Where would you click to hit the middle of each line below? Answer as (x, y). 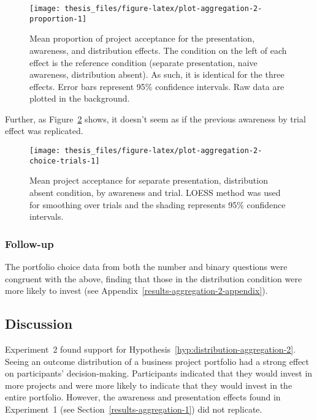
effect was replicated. (44, 131)
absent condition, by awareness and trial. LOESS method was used (155, 192)
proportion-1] (58, 19)
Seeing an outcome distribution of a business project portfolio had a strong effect (157, 361)
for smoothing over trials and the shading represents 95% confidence (158, 204)
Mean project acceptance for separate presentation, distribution (149, 180)
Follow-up (29, 243)
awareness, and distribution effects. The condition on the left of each (158, 50)
